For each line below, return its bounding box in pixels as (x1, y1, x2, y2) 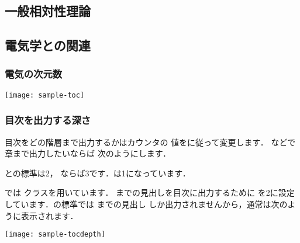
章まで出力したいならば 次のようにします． (5, 147, 171, 159)
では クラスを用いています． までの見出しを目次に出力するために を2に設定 (5, 186, 295, 199)
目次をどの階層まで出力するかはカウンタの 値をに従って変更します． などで (5, 136, 296, 148)
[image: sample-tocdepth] (5, 230, 105, 239)
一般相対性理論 (5, 2, 91, 20)
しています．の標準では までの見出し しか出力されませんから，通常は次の (5, 198, 288, 210)
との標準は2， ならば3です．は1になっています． (5, 166, 191, 179)
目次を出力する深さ (5, 113, 91, 127)
